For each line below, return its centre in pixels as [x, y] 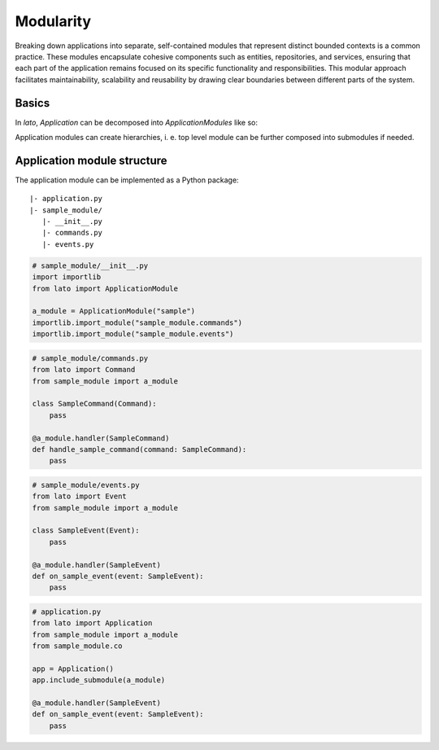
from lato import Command [84, 370]
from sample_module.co [77, 646]
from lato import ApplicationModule [105, 288]
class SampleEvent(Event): [86, 531]
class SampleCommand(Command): [95, 404]
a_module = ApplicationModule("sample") [113, 311]
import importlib [67, 277]
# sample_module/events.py [86, 485]
